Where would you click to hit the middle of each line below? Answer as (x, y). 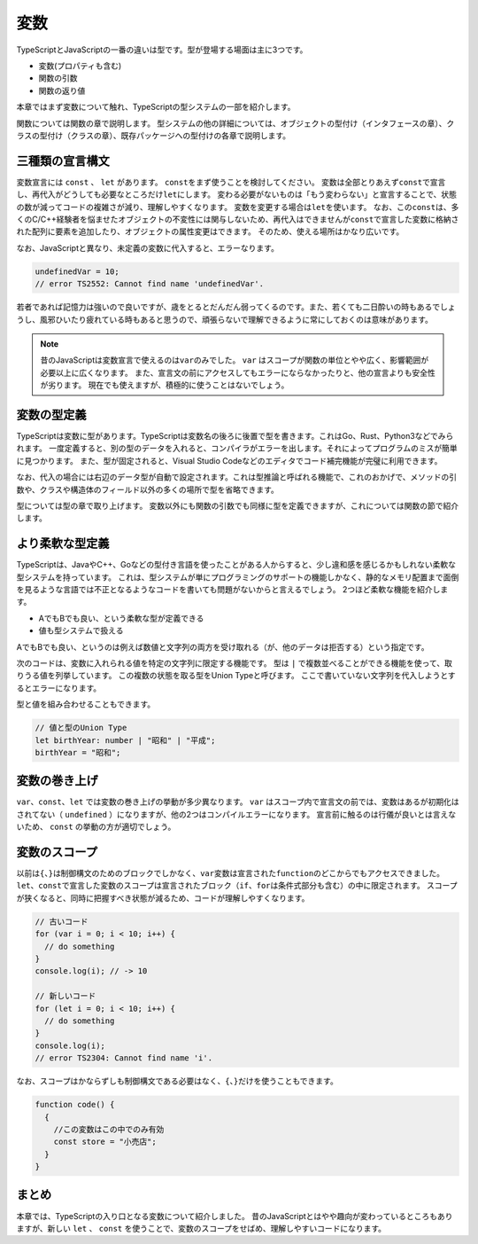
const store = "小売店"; (105, 1142)
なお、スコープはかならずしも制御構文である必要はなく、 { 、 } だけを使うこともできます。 (177, 1081)
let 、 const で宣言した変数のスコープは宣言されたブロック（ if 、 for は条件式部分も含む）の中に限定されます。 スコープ (237, 886)
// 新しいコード (66, 996)
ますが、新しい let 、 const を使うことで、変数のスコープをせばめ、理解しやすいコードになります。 (201, 1228)
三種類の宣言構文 (63, 161)
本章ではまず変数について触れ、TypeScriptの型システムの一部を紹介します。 (156, 107)
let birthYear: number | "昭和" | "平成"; (125, 740)
